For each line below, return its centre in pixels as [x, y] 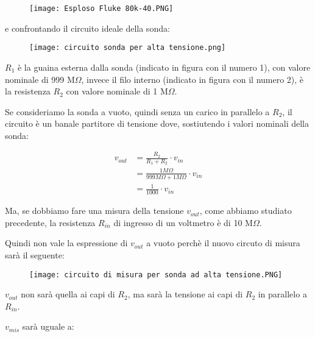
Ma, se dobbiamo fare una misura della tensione [94, 211]
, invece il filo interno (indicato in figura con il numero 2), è [193, 79]
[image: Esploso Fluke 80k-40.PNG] [101, 9]
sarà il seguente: [35, 254]
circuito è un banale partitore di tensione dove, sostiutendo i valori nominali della [157, 123]
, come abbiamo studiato [246, 211]
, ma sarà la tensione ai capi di [185, 294]
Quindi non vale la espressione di [66, 243]
